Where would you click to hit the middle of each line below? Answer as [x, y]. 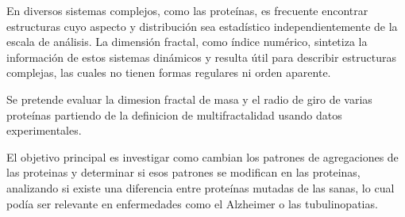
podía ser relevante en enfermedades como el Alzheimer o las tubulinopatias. [192, 203]
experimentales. [44, 130]
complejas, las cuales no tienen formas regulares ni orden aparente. [169, 72]
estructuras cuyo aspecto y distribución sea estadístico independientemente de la [202, 26]
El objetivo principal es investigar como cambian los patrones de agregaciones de [202, 156]
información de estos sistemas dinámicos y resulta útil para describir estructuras [202, 57]
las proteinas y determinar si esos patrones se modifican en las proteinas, [183, 172]
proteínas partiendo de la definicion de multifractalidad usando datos [174, 114]
